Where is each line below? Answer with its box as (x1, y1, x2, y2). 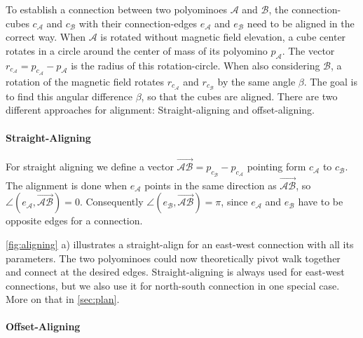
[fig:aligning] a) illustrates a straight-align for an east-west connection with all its (6, 236, 354, 251)
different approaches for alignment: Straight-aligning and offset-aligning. (6, 102, 315, 117)
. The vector (282, 43, 335, 58)
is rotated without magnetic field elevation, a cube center (100, 29, 346, 44)
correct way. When (6, 29, 86, 44)
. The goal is (303, 74, 357, 88)
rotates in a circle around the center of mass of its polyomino (6, 43, 268, 58)
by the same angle (217, 74, 296, 88)
